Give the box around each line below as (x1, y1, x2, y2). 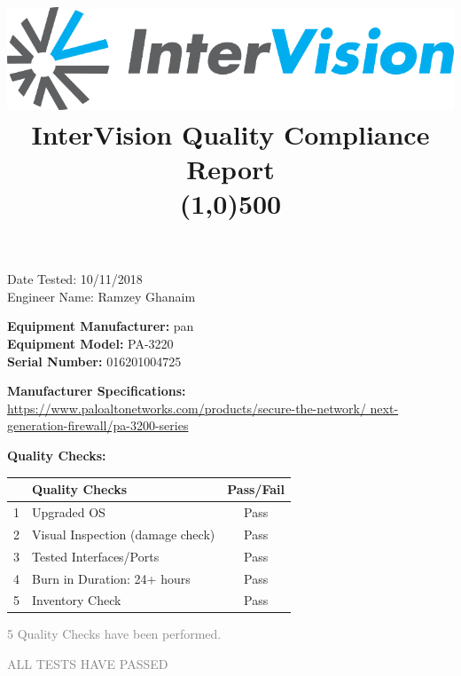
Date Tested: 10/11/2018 (7, 270, 143, 288)
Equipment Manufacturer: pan (7, 317, 194, 335)
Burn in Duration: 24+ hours (32, 569, 191, 587)
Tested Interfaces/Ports (32, 546, 160, 565)
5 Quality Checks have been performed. (7, 625, 222, 643)
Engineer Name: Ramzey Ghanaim (7, 287, 196, 305)
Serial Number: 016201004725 (7, 351, 182, 370)
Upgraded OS (32, 502, 105, 521)
